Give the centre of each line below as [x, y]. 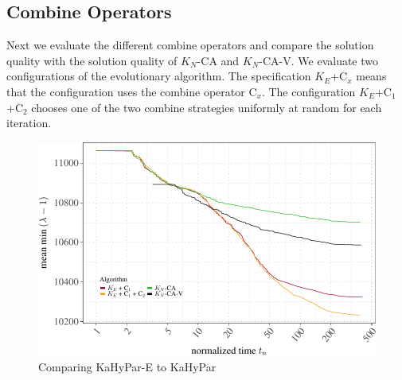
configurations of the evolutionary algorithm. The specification [159, 76]
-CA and [218, 60]
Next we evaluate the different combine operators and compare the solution [190, 45]
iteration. [29, 123]
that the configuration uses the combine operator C [132, 91]
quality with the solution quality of [92, 60]
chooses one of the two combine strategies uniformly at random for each [207, 107]
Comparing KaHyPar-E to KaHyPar [127, 367]
